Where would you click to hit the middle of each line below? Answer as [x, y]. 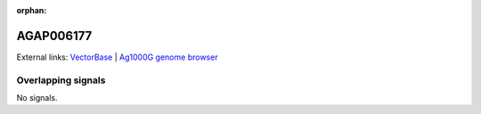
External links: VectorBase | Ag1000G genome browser [117, 57]
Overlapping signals [61, 80]
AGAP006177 [54, 36]
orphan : [32, 10]
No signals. [37, 98]
